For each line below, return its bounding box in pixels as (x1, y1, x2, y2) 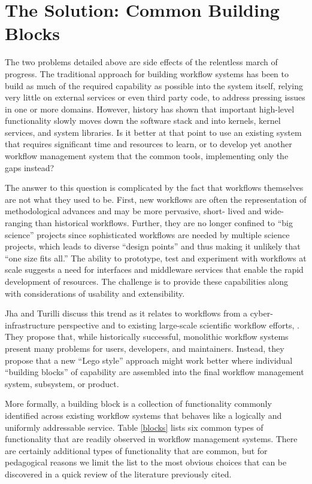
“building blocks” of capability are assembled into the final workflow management (5, 366, 304, 378)
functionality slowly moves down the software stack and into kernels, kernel (5, 114, 281, 127)
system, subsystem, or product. (5, 377, 119, 389)
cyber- (250, 307, 273, 319)
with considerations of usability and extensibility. (5, 287, 185, 299)
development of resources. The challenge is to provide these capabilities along (5, 275, 288, 287)
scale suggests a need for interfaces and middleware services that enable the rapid (5, 263, 304, 276)
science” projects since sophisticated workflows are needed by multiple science (5, 228, 290, 241)
